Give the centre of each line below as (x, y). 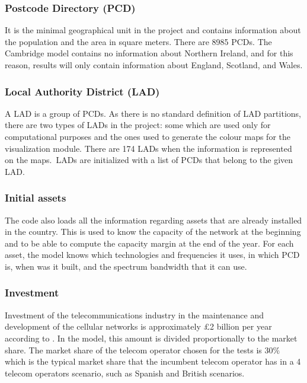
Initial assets (36, 198)
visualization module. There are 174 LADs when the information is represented (148, 148)
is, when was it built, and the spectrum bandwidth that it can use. (126, 266)
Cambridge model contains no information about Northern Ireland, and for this (149, 53)
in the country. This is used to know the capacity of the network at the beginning (153, 232)
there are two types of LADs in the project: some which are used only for (138, 125)
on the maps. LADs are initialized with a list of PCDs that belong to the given (149, 160)
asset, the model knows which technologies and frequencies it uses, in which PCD (152, 255)
